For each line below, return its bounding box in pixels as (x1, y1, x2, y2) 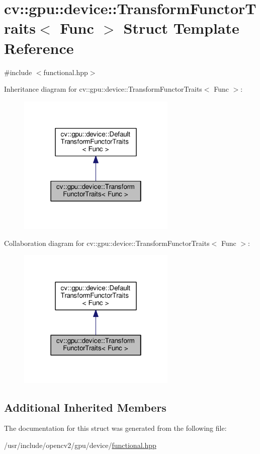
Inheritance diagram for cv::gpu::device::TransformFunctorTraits (4, 84, 202, 94)
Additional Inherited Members (4, 399, 166, 415)
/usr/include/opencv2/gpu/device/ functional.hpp (4, 439, 156, 450)
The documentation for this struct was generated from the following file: (4, 423, 227, 433)
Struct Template (123, 18, 239, 38)
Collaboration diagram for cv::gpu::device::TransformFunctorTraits (4, 237, 210, 248)
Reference (4, 37, 74, 58)
